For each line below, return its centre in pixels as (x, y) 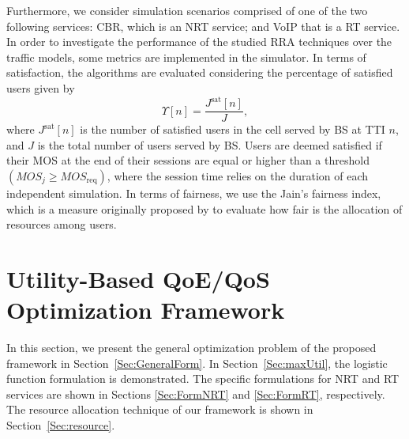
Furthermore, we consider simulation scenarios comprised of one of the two (187, 10)
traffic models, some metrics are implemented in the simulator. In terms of (186, 57)
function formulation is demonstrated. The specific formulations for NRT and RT (203, 378)
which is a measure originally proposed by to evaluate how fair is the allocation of (204, 208)
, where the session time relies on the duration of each (238, 175)
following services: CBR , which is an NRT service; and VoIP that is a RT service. (203, 26)
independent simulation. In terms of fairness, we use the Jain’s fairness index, (194, 193)
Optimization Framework (146, 310)
